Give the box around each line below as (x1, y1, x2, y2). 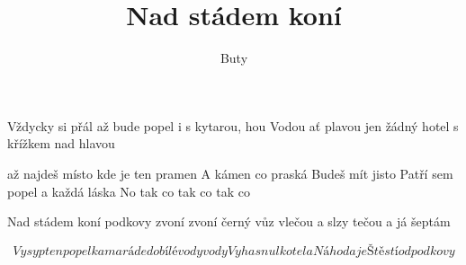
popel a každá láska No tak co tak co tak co (7, 181, 250, 200)
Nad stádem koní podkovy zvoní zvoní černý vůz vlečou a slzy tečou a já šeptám (7, 212, 451, 231)
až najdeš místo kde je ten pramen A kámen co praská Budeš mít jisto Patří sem (7, 163, 453, 182)
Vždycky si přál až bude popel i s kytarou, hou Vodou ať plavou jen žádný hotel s (7, 116, 459, 135)
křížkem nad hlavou (7, 134, 115, 153)
